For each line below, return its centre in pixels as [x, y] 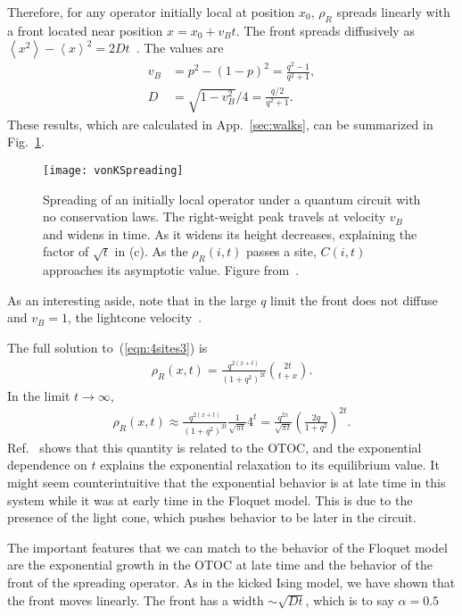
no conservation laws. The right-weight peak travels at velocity [214, 216]
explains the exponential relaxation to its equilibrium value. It [270, 465]
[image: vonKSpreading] [113, 170]
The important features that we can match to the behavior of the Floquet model [227, 547]
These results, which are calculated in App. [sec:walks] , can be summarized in [220, 124]
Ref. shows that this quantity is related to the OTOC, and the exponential [214, 447]
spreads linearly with [393, 12]
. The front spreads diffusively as [325, 30]
